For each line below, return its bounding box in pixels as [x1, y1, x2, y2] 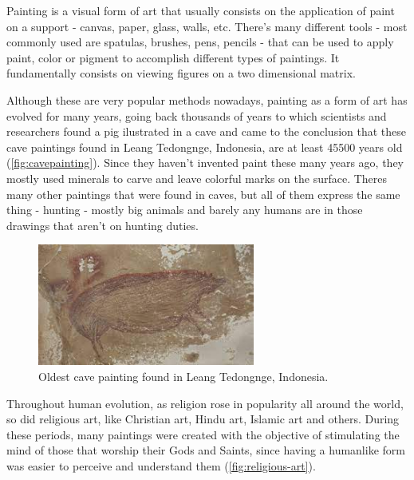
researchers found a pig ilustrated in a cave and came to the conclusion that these [6, 123, 407, 140]
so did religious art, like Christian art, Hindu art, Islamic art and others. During [6, 411, 400, 427]
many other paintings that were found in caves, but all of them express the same [6, 185, 400, 202]
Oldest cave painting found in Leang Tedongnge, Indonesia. [38, 368, 329, 385]
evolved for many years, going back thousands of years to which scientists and [6, 107, 387, 124]
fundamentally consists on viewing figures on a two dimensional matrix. [6, 65, 356, 81]
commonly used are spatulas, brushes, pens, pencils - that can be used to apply [6, 34, 394, 50]
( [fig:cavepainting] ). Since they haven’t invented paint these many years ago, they [6, 154, 404, 171]
